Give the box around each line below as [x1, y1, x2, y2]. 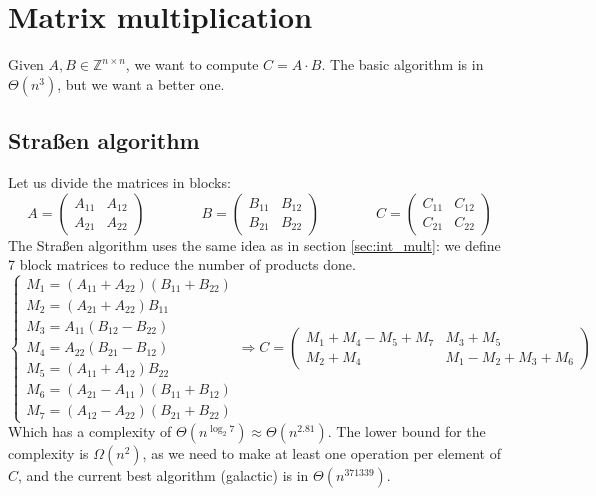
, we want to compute [125, 54, 259, 75]
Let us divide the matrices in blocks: [8, 171, 231, 192]
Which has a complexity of [8, 421, 172, 442]
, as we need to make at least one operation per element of [142, 443, 501, 464]
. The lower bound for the [327, 421, 486, 442]
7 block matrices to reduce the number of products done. [8, 254, 356, 275]
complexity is [8, 443, 89, 464]
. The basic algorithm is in [321, 54, 484, 75]
